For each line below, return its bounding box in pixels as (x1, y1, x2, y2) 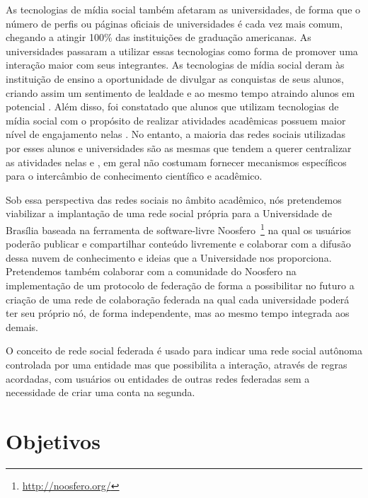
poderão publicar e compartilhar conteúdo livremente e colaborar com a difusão (6, 236, 351, 251)
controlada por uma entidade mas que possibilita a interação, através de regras (6, 357, 347, 371)
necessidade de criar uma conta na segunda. (6, 385, 195, 400)
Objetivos (6, 426, 100, 455)
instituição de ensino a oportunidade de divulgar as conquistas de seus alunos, (6, 71, 344, 86)
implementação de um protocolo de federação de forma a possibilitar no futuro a (6, 277, 355, 292)
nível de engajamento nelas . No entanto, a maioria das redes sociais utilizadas (6, 127, 346, 141)
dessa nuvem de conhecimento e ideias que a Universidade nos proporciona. (6, 250, 332, 265)
